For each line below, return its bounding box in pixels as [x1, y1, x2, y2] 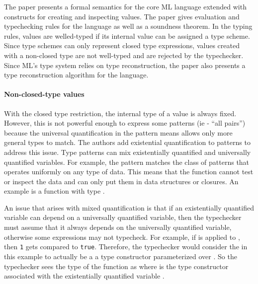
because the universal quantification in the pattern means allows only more [4, 127, 233, 138]
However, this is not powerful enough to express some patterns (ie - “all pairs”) [4, 118, 246, 128]
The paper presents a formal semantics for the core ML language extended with [4, 1, 247, 11]
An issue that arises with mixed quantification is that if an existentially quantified [4, 202, 254, 213]
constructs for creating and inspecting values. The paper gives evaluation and [4, 11, 240, 21]
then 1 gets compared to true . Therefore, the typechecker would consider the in [4, 241, 248, 252]
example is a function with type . [4, 186, 105, 196]
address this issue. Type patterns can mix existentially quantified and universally [4, 146, 251, 157]
